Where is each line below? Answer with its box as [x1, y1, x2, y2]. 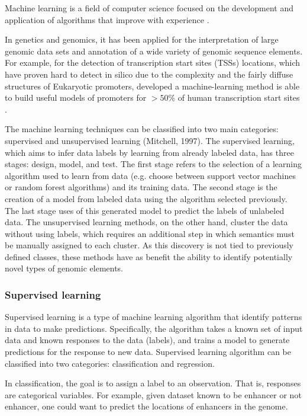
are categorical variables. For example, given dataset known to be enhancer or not [5, 388, 302, 401]
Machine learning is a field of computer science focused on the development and [5, 2, 293, 14]
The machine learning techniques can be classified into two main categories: [5, 123, 279, 135]
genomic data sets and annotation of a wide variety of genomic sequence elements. [5, 44, 303, 57]
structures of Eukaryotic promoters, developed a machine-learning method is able [5, 79, 300, 92]
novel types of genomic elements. [5, 262, 124, 274]
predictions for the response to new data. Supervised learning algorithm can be [5, 345, 291, 358]
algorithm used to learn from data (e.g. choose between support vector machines [5, 169, 296, 181]
